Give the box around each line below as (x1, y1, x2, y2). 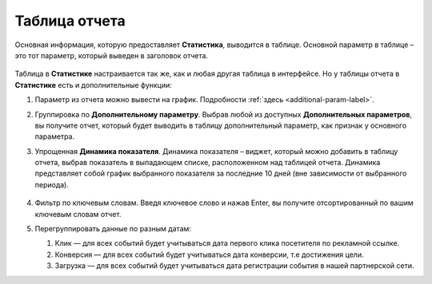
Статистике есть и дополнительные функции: (14, 80, 172, 89)
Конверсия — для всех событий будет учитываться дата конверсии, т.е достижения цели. (54, 250, 364, 259)
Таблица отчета (14, 12, 126, 30)
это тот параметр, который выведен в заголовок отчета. (14, 50, 208, 60)
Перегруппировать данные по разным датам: (34, 224, 192, 234)
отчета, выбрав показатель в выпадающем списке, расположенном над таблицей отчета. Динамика (34, 158, 381, 168)
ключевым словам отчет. (34, 209, 122, 219)
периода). (34, 179, 70, 189)
